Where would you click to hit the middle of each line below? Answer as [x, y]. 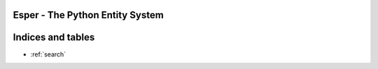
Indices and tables [54, 37]
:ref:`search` [48, 54]
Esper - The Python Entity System [88, 15]
